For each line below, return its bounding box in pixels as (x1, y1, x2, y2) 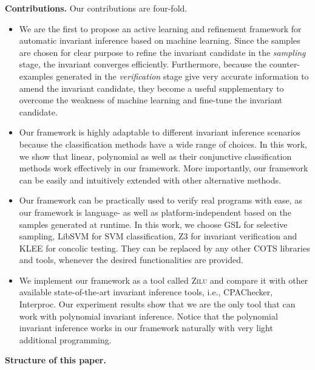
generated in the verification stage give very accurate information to (56, 69, 309, 82)
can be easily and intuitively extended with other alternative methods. (19, 173, 281, 186)
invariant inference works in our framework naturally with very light (19, 321, 273, 334)
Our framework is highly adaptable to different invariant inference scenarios (19, 126, 301, 139)
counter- (269, 58, 300, 70)
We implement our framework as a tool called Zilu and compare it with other (19, 273, 308, 286)
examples (19, 69, 53, 82)
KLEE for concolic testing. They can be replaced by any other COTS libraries (19, 241, 310, 254)
